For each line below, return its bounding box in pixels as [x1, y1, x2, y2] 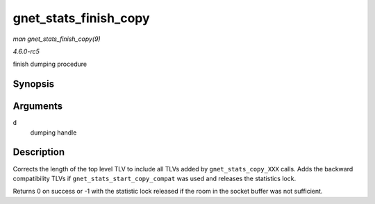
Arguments [12, 101, 63, 112]
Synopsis [12, 78, 55, 90]
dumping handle [30, 128, 77, 137]
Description [12, 146, 65, 158]
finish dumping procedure [12, 60, 87, 69]
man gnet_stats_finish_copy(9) [12, 35, 101, 43]
